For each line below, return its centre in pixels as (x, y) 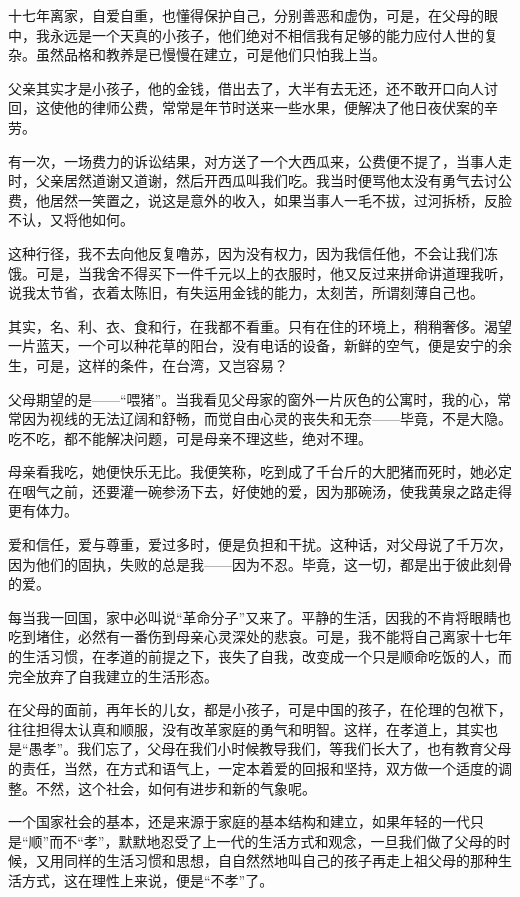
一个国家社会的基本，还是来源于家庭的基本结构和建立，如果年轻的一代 (239, 821)
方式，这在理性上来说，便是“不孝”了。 (147, 879)
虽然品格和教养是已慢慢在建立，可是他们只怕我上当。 (210, 54)
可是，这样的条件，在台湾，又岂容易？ (161, 364)
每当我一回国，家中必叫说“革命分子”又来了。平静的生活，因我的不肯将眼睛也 (260, 616)
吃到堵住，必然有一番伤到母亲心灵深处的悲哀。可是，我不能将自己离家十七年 (260, 636)
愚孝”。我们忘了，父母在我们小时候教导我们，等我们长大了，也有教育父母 (270, 748)
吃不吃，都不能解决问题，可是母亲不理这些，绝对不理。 (190, 437)
